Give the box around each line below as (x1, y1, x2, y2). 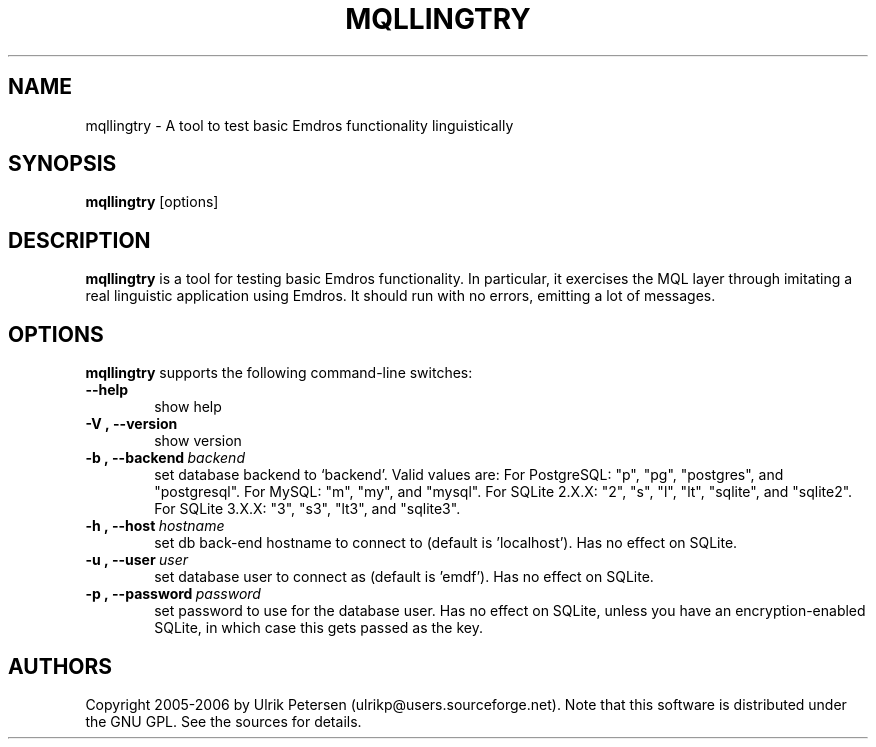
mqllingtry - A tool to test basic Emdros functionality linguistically (85, 116, 514, 134)
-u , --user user (85, 551, 188, 569)
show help (154, 398, 222, 416)
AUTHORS (8, 653, 113, 679)
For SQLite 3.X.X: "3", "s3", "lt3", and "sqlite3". (154, 500, 461, 518)
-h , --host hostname (85, 517, 225, 535)
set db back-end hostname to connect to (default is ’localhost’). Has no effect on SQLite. (154, 534, 738, 552)
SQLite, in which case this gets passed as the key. (154, 619, 483, 637)
